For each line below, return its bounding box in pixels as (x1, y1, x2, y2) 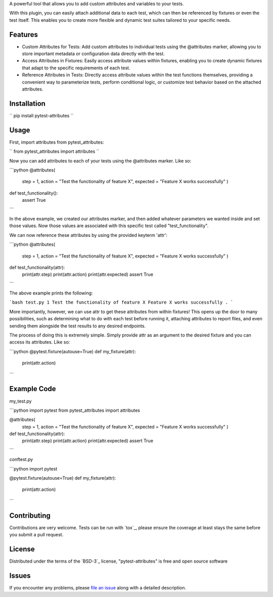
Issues (9, 571, 31, 580)
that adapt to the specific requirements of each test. (22, 65, 130, 71)
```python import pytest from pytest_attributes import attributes (9, 407, 140, 413)
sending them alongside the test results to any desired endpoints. (9, 323, 146, 329)
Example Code (9, 385, 56, 393)
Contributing (9, 511, 51, 520)
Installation (9, 99, 45, 108)
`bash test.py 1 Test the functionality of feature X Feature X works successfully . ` (9, 300, 234, 306)
